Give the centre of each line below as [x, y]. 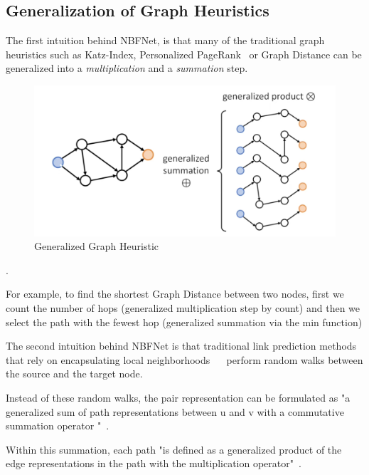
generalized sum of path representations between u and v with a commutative [175, 411]
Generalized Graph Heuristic [97, 246]
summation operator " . [58, 426]
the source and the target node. [74, 374]
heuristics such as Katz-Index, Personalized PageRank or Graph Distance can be [184, 54]
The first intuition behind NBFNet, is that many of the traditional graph [165, 40]
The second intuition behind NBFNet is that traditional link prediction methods [181, 346]
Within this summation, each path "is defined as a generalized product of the [174, 449]
